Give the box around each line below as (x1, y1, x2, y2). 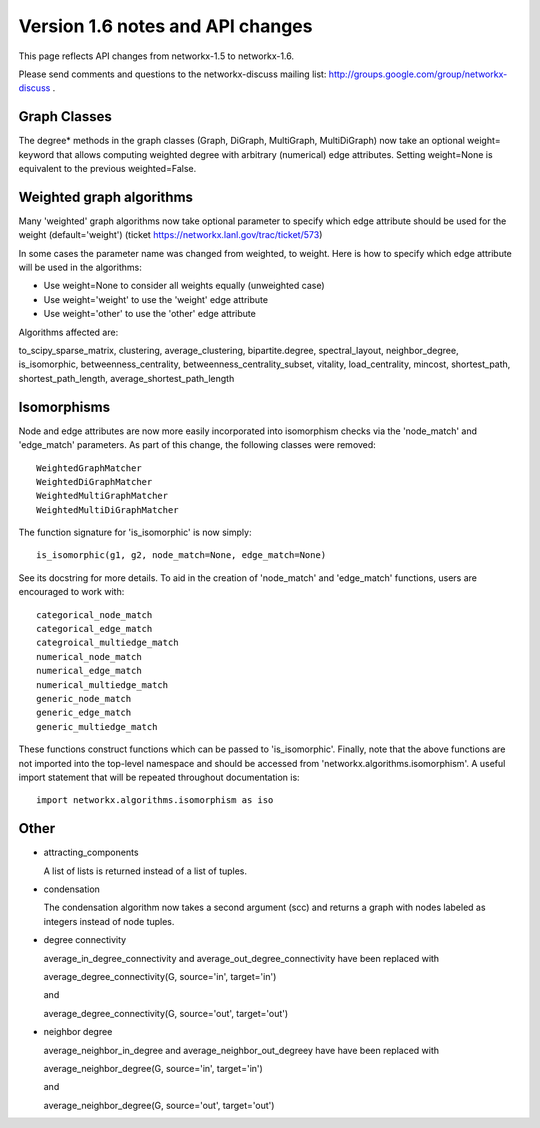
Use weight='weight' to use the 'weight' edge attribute (43, 293, 269, 305)
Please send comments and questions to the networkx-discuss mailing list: (18, 68, 327, 80)
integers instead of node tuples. (43, 915, 175, 927)
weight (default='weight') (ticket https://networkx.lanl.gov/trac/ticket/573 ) (18, 229, 323, 241)
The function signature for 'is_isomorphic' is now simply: (18, 526, 252, 539)
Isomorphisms (18, 398, 110, 415)
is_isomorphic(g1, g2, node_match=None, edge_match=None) (36, 550, 327, 561)
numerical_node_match (36, 651, 142, 662)
